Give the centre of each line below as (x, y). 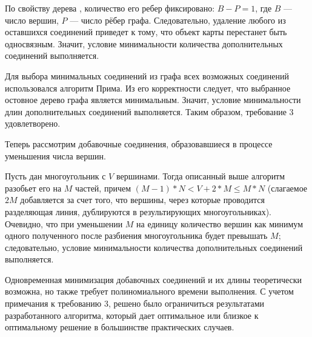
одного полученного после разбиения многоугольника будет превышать (136, 235)
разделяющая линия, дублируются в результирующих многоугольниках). (138, 211)
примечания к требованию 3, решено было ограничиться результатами (135, 303)
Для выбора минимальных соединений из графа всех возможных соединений (147, 75)
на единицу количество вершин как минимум (220, 223)
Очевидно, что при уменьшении (64, 223)
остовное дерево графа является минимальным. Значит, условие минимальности (153, 100)
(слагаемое (287, 188)
